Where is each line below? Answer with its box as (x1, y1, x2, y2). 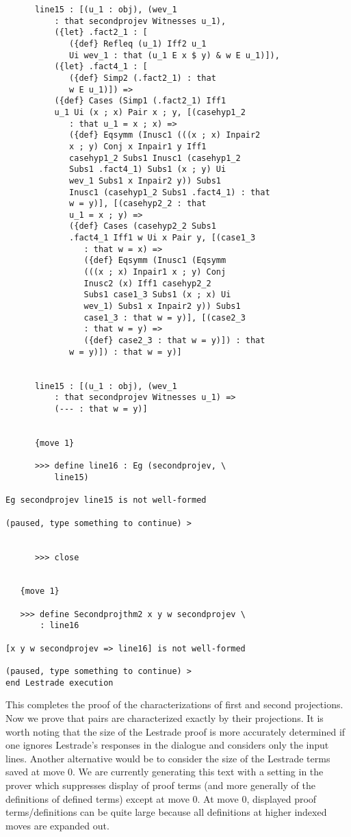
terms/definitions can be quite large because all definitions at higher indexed (5, 805, 327, 819)
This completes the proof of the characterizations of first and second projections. (5, 697, 343, 712)
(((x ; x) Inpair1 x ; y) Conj (83, 267, 226, 277)
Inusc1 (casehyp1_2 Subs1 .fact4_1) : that (69, 187, 270, 197)
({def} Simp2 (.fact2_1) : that (69, 73, 216, 83)
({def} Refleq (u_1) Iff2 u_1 (69, 38, 207, 49)
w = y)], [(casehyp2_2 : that (69, 199, 207, 209)
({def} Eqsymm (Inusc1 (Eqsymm (83, 255, 226, 266)
